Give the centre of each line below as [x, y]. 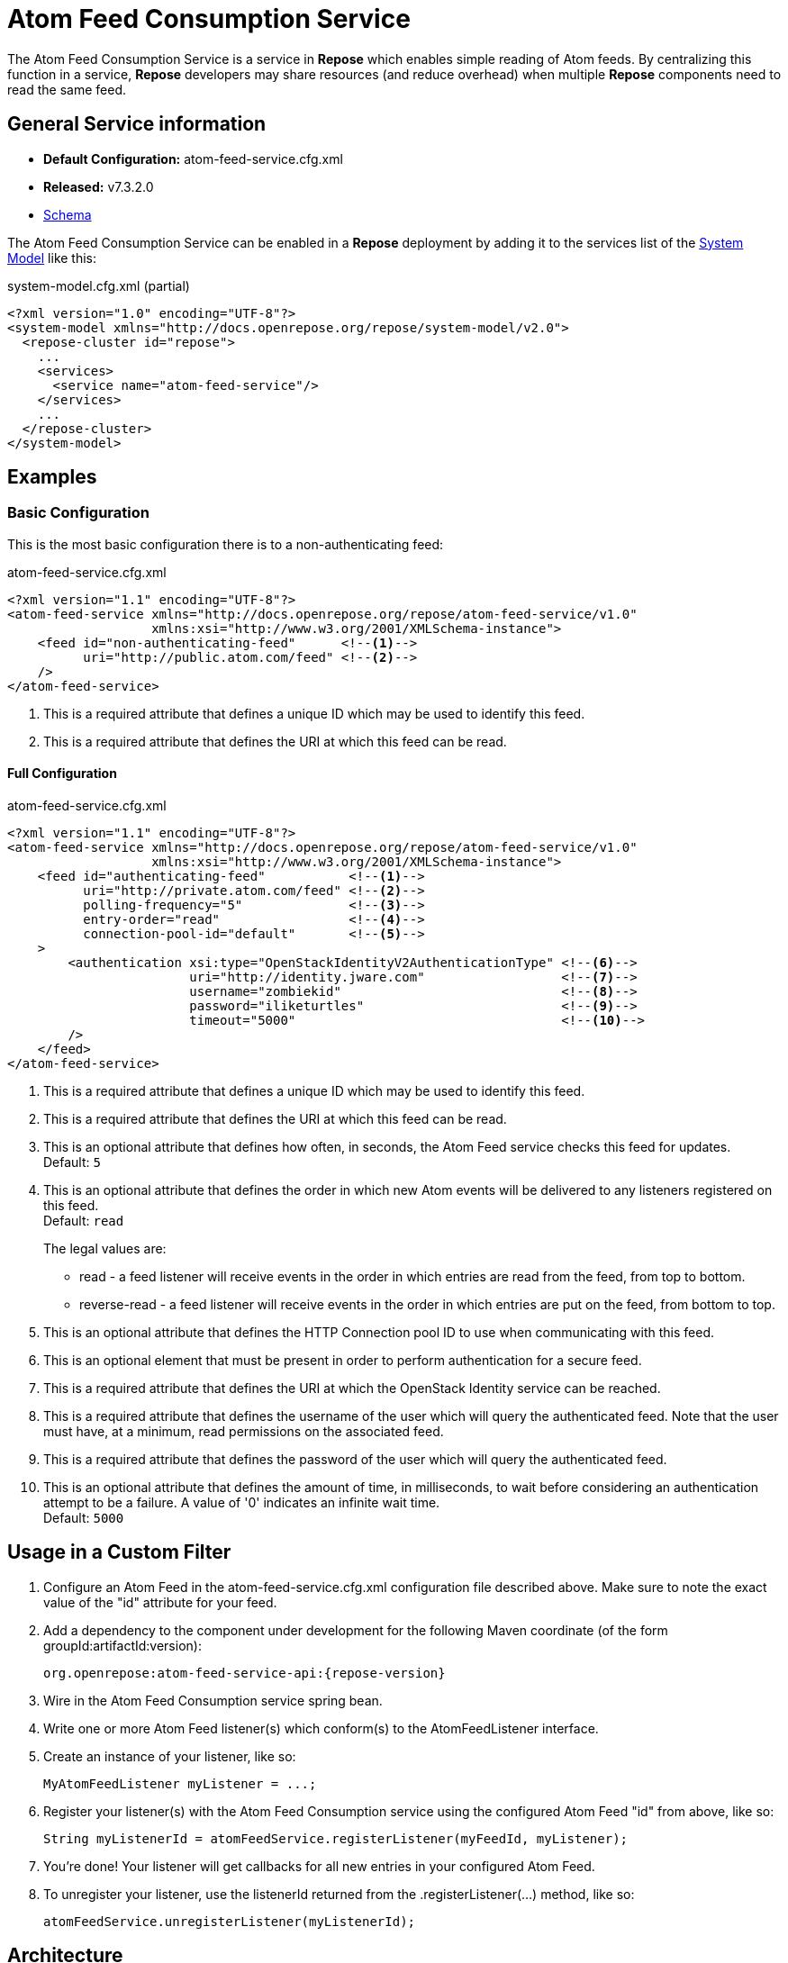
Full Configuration [62, 773]
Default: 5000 [84, 1518]
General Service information [137, 124]
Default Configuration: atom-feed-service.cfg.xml [193, 158]
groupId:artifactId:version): [122, 1645]
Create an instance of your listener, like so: [170, 1756]
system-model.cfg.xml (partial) [99, 285]
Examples [52, 477]
